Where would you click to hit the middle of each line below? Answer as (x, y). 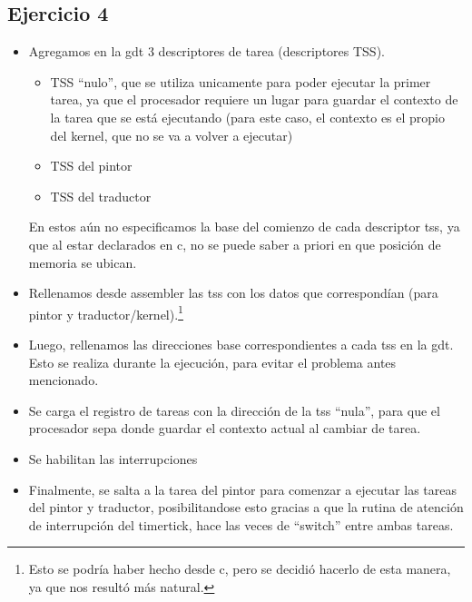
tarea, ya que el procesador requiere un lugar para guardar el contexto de (254, 99)
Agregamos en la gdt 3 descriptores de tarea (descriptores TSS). (206, 51)
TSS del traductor (101, 196)
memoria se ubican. (83, 262)
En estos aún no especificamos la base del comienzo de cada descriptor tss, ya (244, 227)
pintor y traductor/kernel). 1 (106, 312)
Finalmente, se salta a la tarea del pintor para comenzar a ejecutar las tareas (243, 489)
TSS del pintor (91, 166)
